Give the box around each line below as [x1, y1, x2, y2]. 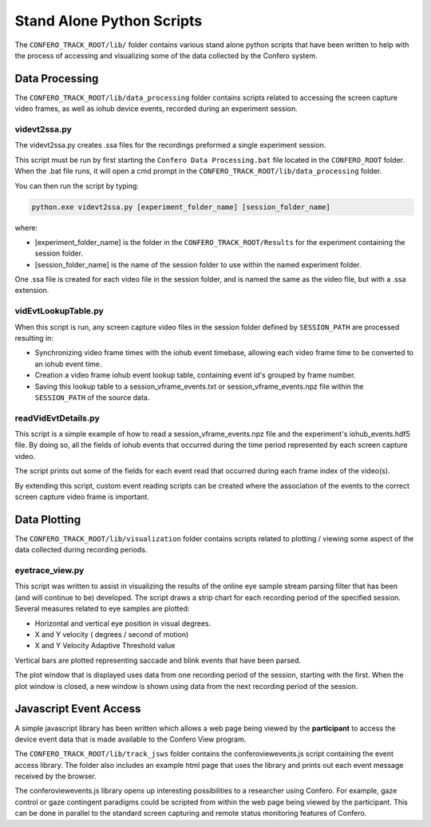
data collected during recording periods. [14, 545, 148, 555]
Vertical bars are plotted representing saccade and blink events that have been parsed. [14, 655, 302, 665]
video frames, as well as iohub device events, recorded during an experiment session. [14, 104, 299, 113]
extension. [14, 286, 49, 295]
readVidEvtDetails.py [14, 412, 100, 423]
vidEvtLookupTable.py [14, 306, 104, 317]
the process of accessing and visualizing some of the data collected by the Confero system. [14, 50, 318, 60]
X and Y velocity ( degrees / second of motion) [34, 630, 189, 639]
